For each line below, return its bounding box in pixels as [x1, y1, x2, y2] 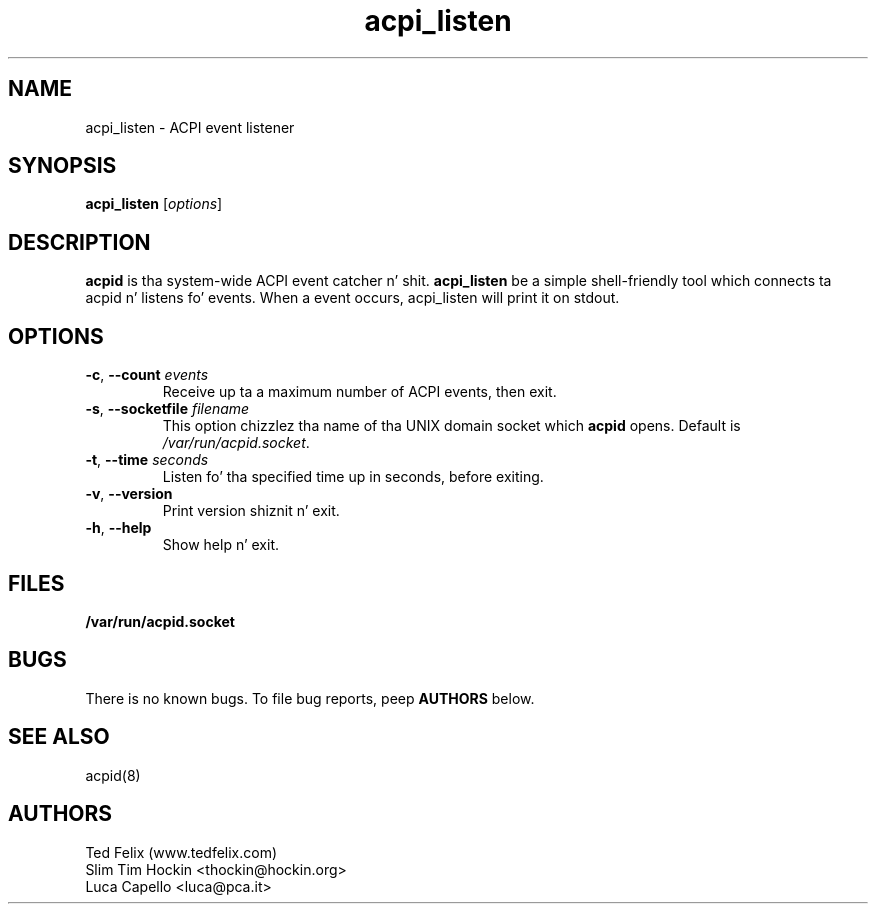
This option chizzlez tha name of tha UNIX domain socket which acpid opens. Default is [162, 417, 741, 435]
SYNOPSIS [8, 153, 117, 179]
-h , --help [85, 519, 152, 537]
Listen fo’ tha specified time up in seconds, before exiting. [162, 468, 544, 486]
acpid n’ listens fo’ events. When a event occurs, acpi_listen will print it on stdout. [85, 289, 620, 307]
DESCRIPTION [8, 229, 151, 255]
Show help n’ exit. [162, 536, 280, 554]
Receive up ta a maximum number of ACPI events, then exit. [162, 383, 557, 401]
